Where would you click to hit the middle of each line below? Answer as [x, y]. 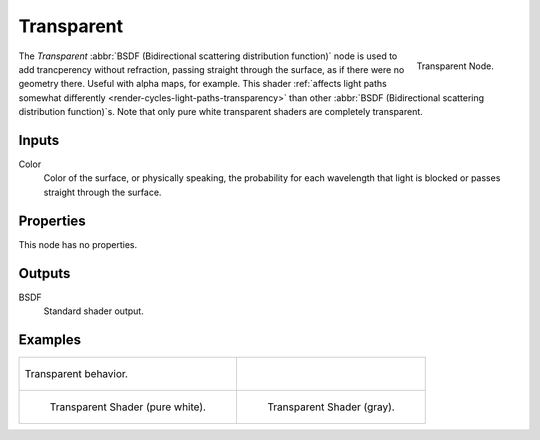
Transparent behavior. [76, 373]
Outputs [44, 273]
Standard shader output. [93, 311]
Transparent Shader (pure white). [128, 407]
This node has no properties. [78, 244]
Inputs [39, 140]
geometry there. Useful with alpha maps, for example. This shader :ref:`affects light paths [202, 84]
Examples [50, 339]
